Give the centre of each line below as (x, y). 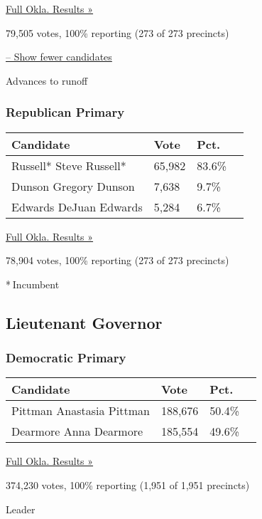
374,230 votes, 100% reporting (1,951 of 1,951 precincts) (128, 484)
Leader (21, 509)
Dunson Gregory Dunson (73, 186)
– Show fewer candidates (59, 57)
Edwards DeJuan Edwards (77, 206)
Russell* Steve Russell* (69, 165)
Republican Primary (65, 112)
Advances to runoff (47, 80)
